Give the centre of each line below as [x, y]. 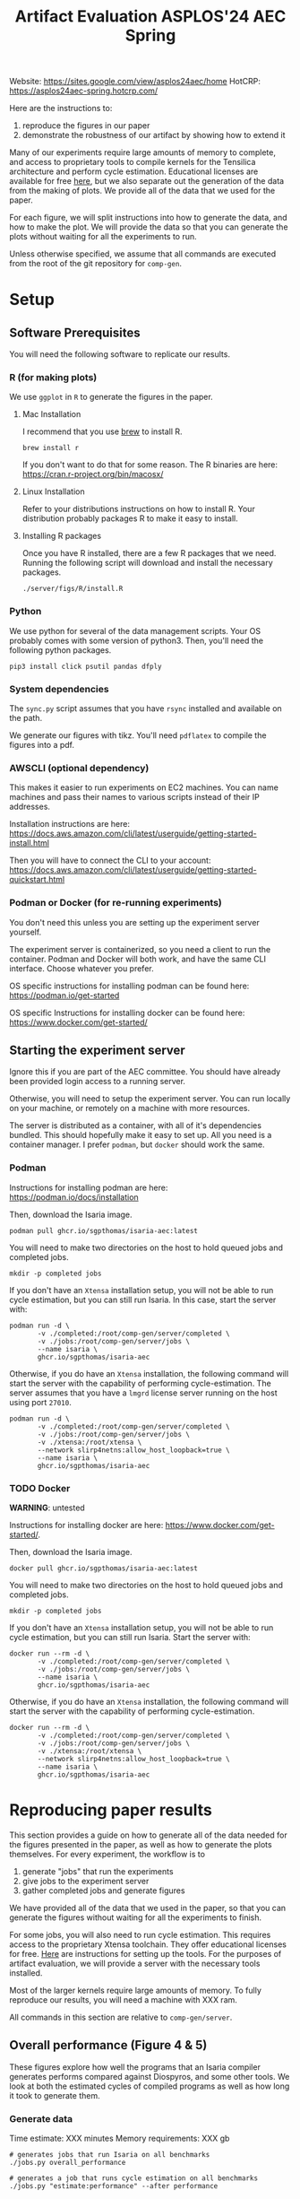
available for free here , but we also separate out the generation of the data [147, 181]
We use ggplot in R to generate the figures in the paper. [111, 397]
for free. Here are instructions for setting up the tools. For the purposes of [146, 1954]
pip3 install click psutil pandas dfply [86, 666]
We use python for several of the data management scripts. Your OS [135, 630]
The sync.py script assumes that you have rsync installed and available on [146, 708]
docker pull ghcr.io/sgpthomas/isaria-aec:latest [104, 1569]
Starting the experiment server [97, 1051]
